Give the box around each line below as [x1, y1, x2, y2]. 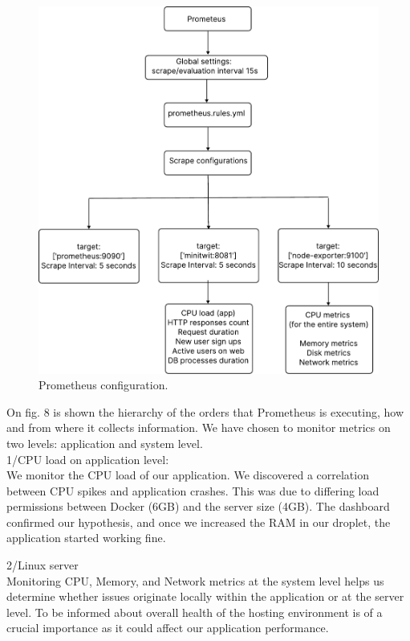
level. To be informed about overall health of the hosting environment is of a [6, 603, 383, 620]
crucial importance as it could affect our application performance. [6, 619, 329, 636]
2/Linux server [6, 557, 79, 573]
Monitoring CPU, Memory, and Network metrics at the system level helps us [6, 572, 384, 589]
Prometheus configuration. [39, 376, 168, 393]
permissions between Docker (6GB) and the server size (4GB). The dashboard [6, 498, 390, 515]
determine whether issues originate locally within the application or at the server [6, 588, 404, 605]
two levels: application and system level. [6, 434, 203, 451]
